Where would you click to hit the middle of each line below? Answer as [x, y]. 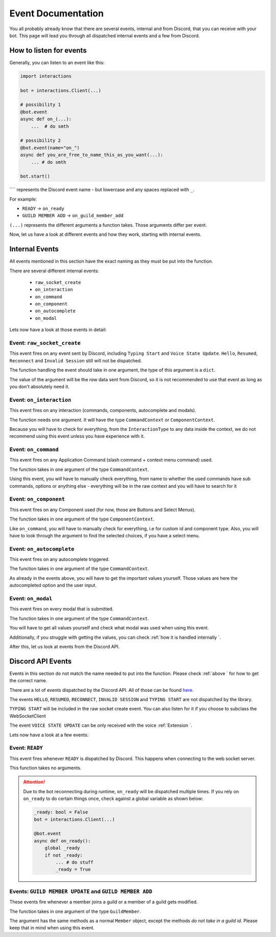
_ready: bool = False [61, 812]
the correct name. [28, 681]
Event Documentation [57, 13]
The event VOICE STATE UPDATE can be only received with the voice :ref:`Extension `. [101, 725]
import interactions [46, 76]
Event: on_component [37, 499]
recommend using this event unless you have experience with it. [77, 436]
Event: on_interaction [40, 400]
